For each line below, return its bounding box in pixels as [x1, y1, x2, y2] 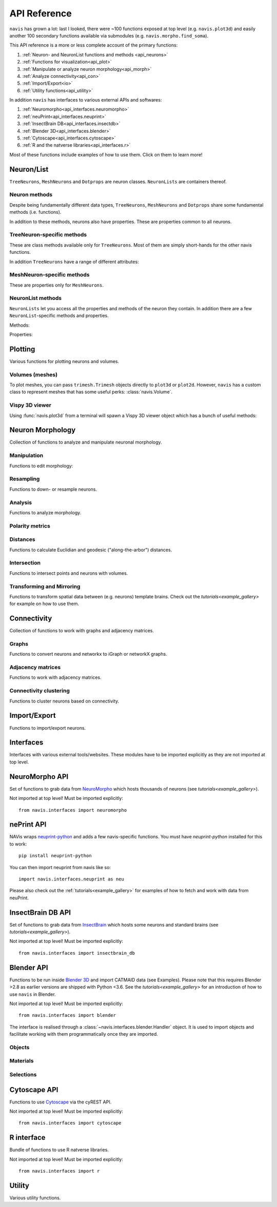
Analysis [9, 499, 32, 506]
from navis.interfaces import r [18, 1168, 100, 1174]
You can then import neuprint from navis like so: [9, 864, 111, 870]
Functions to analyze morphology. [9, 509, 82, 515]
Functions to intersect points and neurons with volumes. [9, 570, 128, 576]
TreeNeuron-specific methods [9, 231, 87, 238]
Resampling [9, 475, 40, 482]
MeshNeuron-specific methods [9, 271, 90, 278]
